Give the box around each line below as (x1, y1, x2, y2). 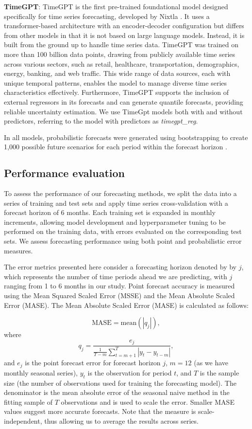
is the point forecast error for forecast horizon (25, 357, 161, 368)
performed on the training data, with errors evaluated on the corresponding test (4, 226, 242, 236)
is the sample (200, 367, 239, 377)
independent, (4, 416, 42, 426)
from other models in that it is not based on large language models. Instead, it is (4, 30, 245, 40)
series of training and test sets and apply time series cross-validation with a (4, 197, 228, 208)
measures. (4, 245, 33, 255)
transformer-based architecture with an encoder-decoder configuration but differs (4, 20, 244, 31)
